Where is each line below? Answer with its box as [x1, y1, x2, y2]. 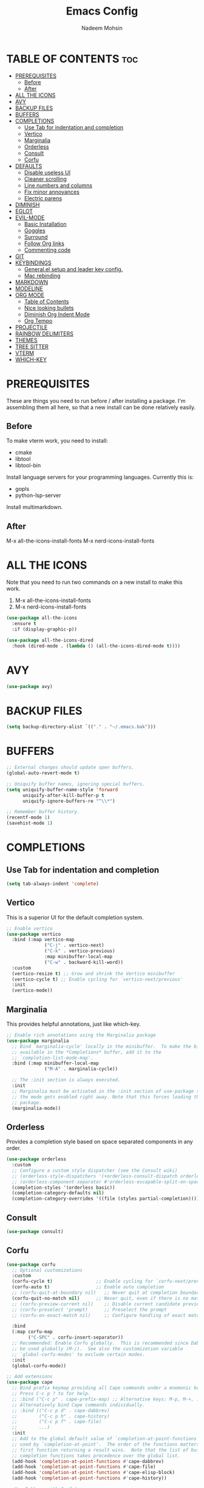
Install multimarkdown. [6, 504, 63, 511]
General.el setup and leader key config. [24, 265, 123, 272]
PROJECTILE [15, 323, 48, 331]
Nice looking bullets [24, 304, 74, 311]
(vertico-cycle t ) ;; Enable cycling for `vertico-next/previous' [12, 976, 183, 982]
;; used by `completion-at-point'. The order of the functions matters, [12, 1441, 202, 1447]
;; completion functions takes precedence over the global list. [12, 1452, 181, 1459]
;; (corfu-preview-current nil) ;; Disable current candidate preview [12, 1300, 202, 1307]
